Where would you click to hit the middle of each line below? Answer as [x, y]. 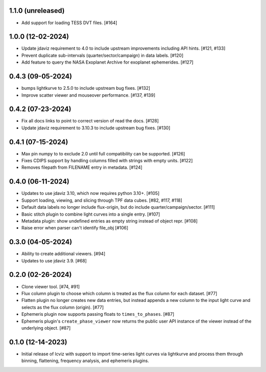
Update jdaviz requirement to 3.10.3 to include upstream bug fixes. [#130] [96, 128]
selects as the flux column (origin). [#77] [63, 307]
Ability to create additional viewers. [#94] [63, 254]
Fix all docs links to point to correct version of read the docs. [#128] [90, 121]
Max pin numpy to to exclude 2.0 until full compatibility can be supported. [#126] [103, 153]
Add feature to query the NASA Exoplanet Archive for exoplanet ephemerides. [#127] [107, 62]
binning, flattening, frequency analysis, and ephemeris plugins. [85, 361]
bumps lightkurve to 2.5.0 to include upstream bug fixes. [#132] [86, 88]
